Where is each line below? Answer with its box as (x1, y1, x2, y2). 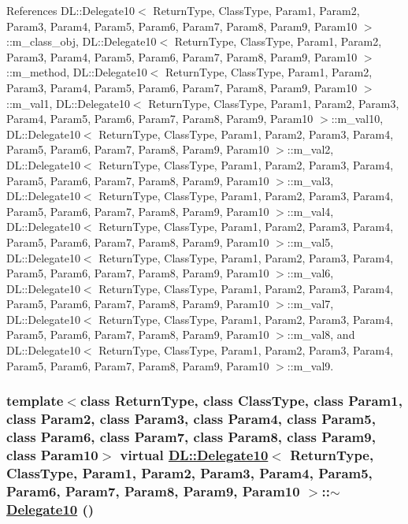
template (6, 391, 64, 411)
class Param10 (6, 444, 98, 464)
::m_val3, (287, 172, 334, 188)
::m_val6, (287, 265, 334, 281)
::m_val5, (287, 233, 334, 250)
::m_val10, (331, 110, 384, 127)
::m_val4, (287, 203, 334, 219)
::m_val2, (287, 141, 334, 158)
